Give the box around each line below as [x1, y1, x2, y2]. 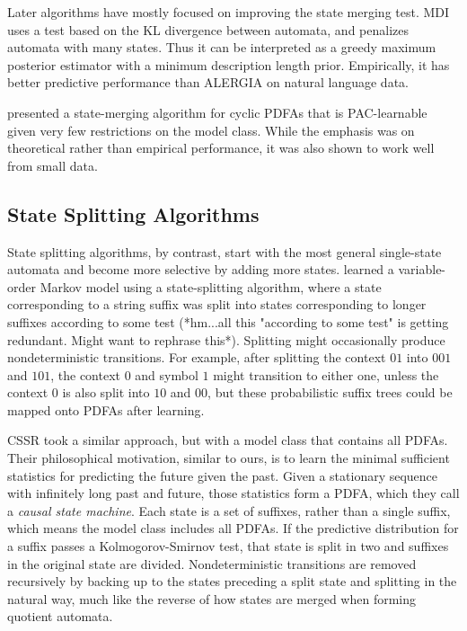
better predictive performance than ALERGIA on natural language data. [7, 73, 409, 92]
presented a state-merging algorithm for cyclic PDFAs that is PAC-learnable [7, 102, 427, 121]
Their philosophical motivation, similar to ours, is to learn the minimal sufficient [7, 449, 450, 467]
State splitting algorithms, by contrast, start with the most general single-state [7, 242, 442, 261]
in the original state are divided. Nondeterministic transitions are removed [7, 554, 417, 573]
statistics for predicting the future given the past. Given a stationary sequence [7, 466, 438, 484]
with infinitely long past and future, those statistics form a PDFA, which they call [7, 484, 460, 502]
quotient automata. [7, 607, 113, 626]
